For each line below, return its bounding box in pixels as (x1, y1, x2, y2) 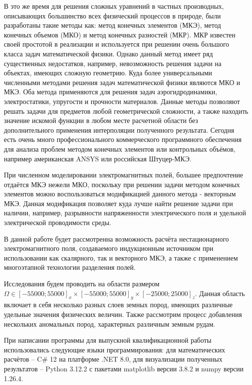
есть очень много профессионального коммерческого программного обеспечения (4, 134, 242, 144)
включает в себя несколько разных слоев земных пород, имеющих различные (4, 299, 233, 310)
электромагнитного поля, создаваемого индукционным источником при (4, 243, 214, 253)
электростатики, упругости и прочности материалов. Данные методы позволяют (4, 96, 240, 106)
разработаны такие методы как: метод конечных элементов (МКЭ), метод (4, 20, 221, 30)
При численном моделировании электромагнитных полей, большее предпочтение (4, 170, 243, 180)
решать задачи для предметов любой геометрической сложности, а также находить (4, 105, 249, 116)
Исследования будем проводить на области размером (4, 279, 160, 289)
